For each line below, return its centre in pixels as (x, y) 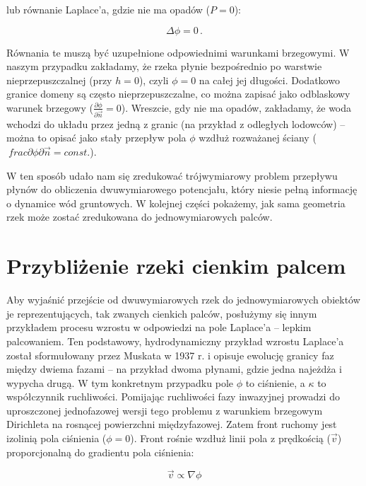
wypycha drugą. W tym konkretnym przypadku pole (120, 382)
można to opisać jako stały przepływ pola (96, 138)
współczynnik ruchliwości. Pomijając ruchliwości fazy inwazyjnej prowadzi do (173, 397)
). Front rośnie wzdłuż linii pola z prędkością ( (230, 438)
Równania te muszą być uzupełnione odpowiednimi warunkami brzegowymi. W (178, 52)
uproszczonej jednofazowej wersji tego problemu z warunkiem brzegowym (165, 410)
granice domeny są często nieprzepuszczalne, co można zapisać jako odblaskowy (178, 94)
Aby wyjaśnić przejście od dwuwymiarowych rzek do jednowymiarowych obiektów (183, 300)
